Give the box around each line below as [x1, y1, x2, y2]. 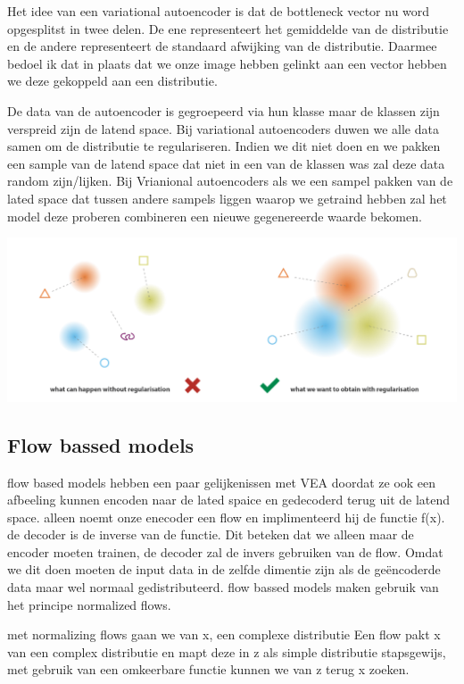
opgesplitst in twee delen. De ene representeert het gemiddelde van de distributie [7, 19, 449, 38]
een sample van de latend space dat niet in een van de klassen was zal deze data [7, 154, 445, 172]
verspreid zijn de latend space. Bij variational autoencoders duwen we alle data [7, 119, 439, 138]
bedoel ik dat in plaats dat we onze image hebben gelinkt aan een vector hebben [7, 54, 447, 72]
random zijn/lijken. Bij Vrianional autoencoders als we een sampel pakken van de [7, 171, 453, 190]
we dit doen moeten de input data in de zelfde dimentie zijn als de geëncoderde [7, 560, 441, 579]
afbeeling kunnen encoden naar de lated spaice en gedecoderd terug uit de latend [7, 490, 451, 509]
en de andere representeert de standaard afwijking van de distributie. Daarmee [7, 37, 437, 55]
